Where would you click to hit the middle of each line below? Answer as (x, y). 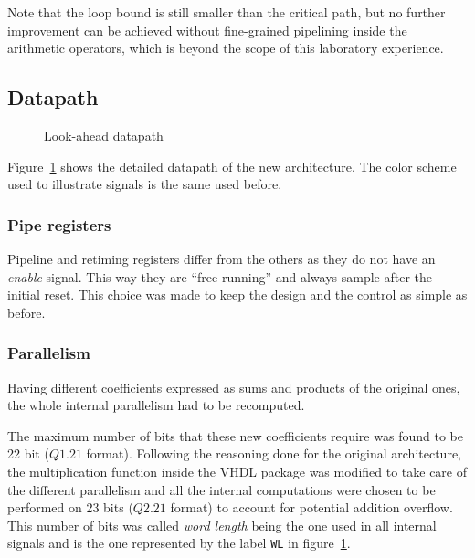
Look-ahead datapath (104, 135)
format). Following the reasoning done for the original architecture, (274, 453)
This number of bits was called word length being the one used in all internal (222, 525)
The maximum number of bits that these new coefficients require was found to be (235, 435)
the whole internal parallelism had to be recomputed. (156, 405)
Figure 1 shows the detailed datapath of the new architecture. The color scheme (232, 166)
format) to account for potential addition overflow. (311, 507)
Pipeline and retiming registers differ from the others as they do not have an (222, 258)
